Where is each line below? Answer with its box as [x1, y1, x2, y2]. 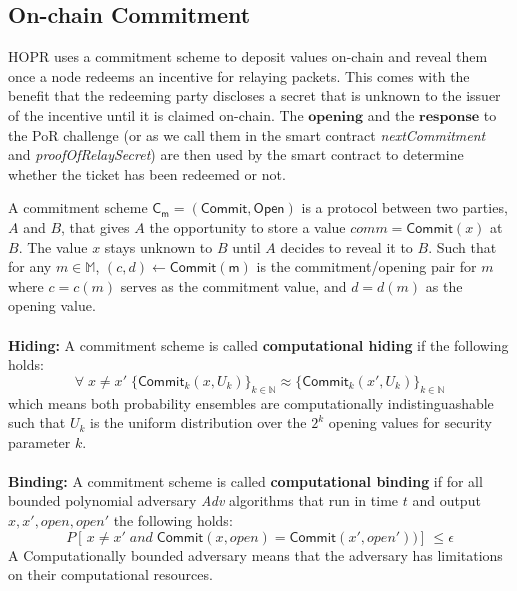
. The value [18, 236, 88, 257]
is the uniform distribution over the [90, 412, 307, 433]
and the [367, 104, 415, 125]
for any [8, 256, 52, 277]
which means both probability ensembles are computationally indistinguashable [8, 392, 494, 413]
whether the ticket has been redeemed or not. [8, 163, 286, 184]
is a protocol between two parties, [301, 197, 508, 218]
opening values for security [328, 412, 492, 433]
